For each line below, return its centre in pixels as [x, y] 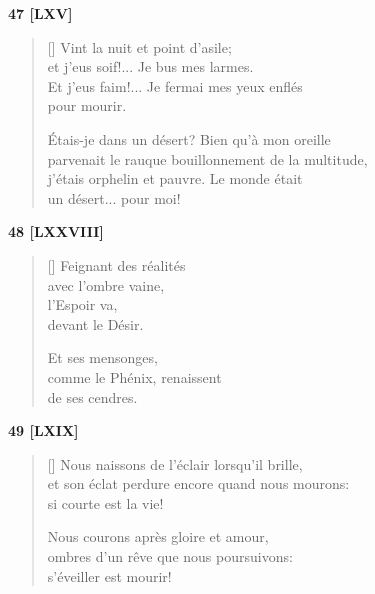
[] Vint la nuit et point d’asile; [139, 46]
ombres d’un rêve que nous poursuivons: [170, 556]
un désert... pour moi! [114, 197]
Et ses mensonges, [102, 357]
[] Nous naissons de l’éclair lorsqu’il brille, [175, 463]
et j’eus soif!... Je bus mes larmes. [150, 66]
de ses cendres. [92, 396]
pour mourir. [87, 105]
